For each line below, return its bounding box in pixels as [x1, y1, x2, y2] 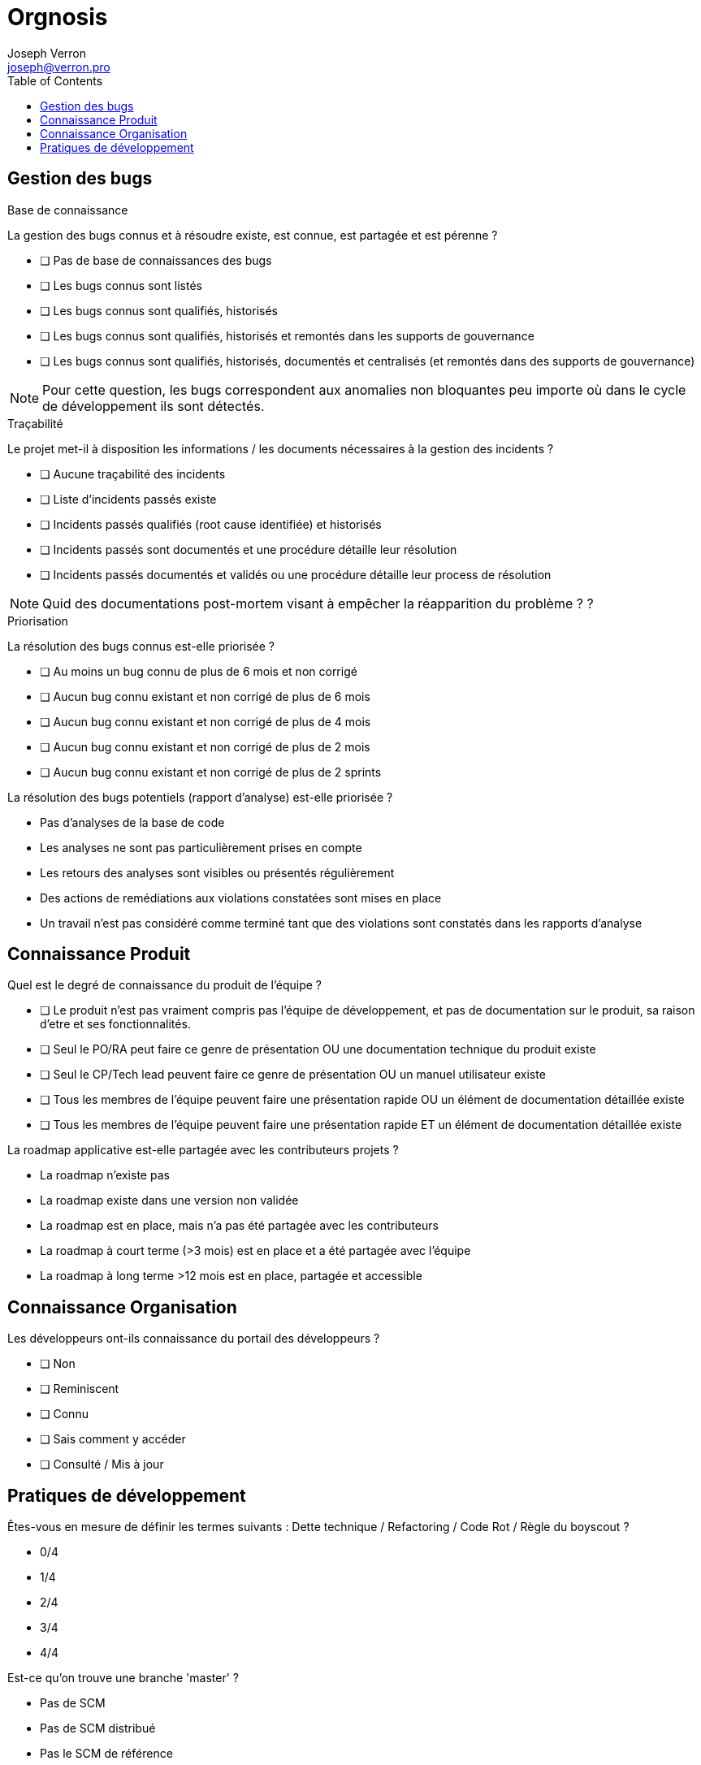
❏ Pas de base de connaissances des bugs [40, 253, 272, 267]
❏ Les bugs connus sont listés [40, 278, 202, 292]
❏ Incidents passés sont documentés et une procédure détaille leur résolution [40, 542, 457, 556]
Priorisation [7, 613, 68, 628]
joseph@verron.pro [7, 59, 110, 74]
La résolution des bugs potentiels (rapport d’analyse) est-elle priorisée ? [7, 789, 393, 804]
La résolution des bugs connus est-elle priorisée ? [7, 638, 275, 653]
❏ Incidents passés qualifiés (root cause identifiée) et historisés [40, 517, 382, 531]
